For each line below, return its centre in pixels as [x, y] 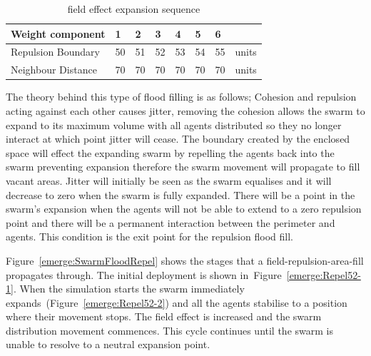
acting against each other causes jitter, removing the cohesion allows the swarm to [185, 110]
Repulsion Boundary [55, 52]
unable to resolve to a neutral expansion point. [108, 344]
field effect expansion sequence [134, 9]
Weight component [58, 33]
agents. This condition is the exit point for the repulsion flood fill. [149, 237]
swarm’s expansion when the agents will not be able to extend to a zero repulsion [184, 209]
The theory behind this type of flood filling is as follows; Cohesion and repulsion [181, 97]
